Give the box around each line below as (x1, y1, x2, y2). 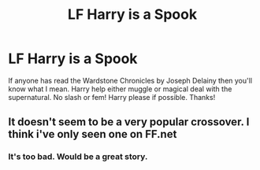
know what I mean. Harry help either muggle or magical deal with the (8, 84, 232, 94)
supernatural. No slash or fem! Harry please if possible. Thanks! (8, 92, 216, 102)
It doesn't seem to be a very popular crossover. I (8, 116, 250, 129)
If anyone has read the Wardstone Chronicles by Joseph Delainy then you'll (8, 76, 253, 85)
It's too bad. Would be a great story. (8, 151, 148, 162)
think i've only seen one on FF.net (8, 128, 177, 141)
